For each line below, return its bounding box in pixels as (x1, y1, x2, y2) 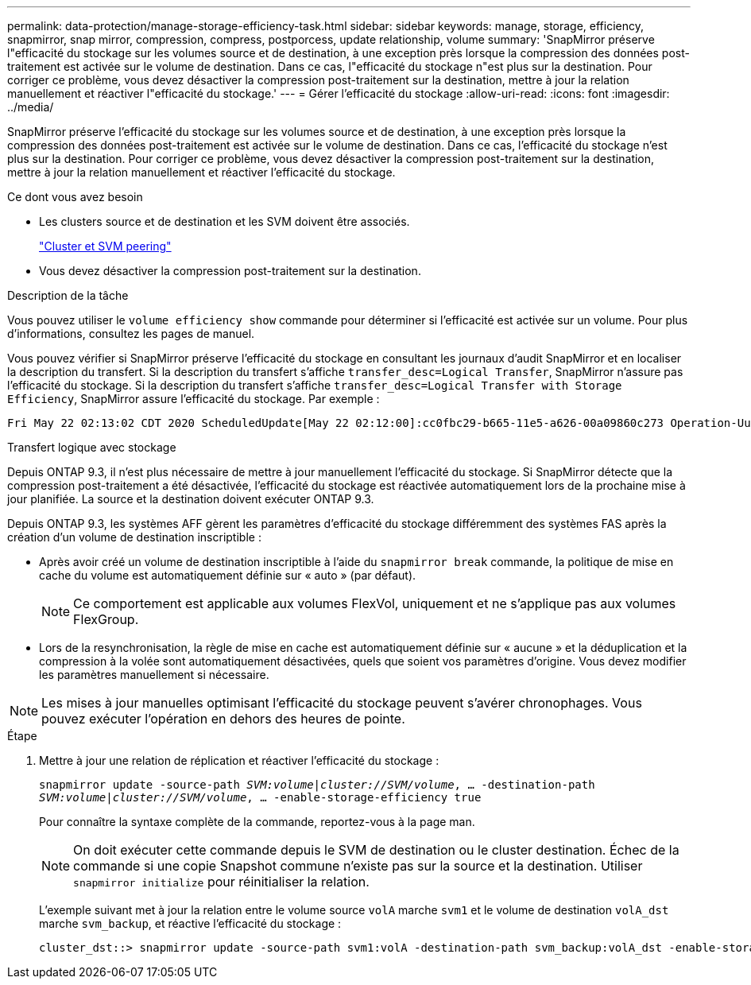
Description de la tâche (7, 289, 129, 302)
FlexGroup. (73, 611, 139, 627)
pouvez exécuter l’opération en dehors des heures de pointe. (41, 711, 405, 727)
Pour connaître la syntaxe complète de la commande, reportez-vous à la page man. (39, 815, 475, 828)
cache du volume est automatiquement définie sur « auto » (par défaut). (39, 568, 416, 582)
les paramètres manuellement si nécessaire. (39, 668, 269, 681)
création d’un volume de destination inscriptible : (7, 530, 261, 544)
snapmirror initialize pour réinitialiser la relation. (73, 874, 370, 890)
